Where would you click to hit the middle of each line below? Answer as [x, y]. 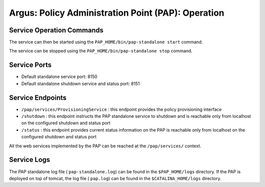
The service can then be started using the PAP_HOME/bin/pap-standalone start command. [106, 42]
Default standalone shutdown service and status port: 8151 [80, 83]
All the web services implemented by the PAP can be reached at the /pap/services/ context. [105, 146]
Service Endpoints [38, 97]
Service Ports [30, 65]
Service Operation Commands [56, 30]
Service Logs [30, 160]
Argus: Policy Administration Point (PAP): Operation [117, 13]
